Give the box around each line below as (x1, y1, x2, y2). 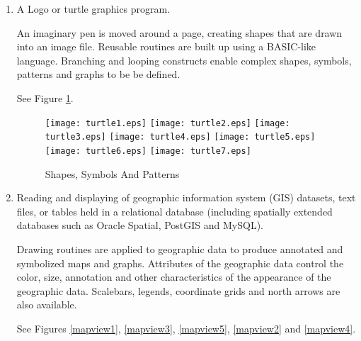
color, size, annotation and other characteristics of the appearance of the (16, 269, 331, 284)
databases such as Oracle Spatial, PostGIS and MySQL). (16, 218, 264, 233)
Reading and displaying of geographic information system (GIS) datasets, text (16, 190, 356, 205)
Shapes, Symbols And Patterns (45, 166, 180, 181)
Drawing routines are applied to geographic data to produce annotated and (16, 241, 343, 256)
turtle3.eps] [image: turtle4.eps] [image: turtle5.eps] (45, 132, 316, 142)
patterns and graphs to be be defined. (16, 67, 180, 82)
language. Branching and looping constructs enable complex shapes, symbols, (16, 52, 352, 67)
